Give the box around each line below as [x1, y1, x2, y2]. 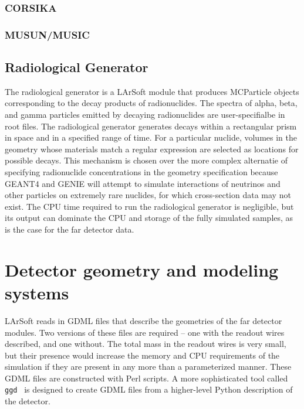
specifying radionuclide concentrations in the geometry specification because [5, 166, 278, 178]
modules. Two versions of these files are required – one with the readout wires [5, 326, 285, 338]
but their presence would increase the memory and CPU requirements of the [5, 349, 280, 361]
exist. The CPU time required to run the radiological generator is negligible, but [5, 200, 294, 212]
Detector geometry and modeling [5, 257, 279, 281]
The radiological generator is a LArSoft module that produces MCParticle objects [5, 85, 299, 97]
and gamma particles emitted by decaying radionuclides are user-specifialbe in [5, 108, 285, 121]
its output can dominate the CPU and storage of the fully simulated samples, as [5, 212, 293, 224]
